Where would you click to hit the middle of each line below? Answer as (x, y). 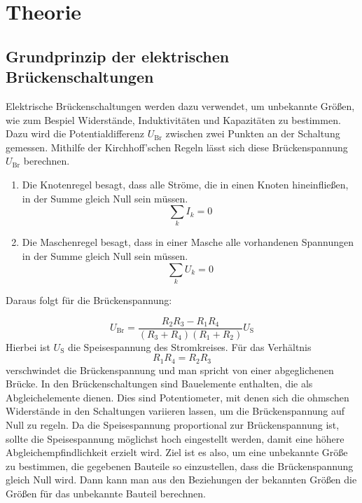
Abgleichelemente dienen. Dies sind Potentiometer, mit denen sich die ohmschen (177, 397)
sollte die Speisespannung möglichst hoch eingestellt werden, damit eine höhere (175, 438)
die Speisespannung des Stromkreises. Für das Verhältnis (190, 346)
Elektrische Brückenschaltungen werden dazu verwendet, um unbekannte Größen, (180, 105)
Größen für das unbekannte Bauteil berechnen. (106, 494)
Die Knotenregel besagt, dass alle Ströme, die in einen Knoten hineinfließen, (185, 184)
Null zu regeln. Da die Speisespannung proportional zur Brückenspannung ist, (173, 425)
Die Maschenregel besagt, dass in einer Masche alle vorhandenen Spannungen (188, 242)
